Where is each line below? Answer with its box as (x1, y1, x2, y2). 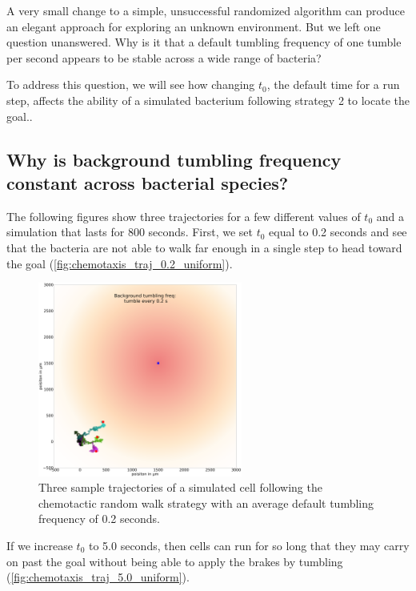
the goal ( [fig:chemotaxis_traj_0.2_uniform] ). (6, 255, 233, 271)
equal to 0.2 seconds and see (269, 223, 407, 240)
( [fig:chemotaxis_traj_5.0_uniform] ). (6, 569, 190, 585)
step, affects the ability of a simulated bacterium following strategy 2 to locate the (6, 91, 410, 108)
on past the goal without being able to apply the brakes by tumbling (6, 553, 343, 569)
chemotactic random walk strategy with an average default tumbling (38, 494, 374, 511)
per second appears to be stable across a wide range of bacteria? (6, 49, 322, 66)
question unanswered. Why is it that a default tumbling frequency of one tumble (6, 34, 402, 50)
